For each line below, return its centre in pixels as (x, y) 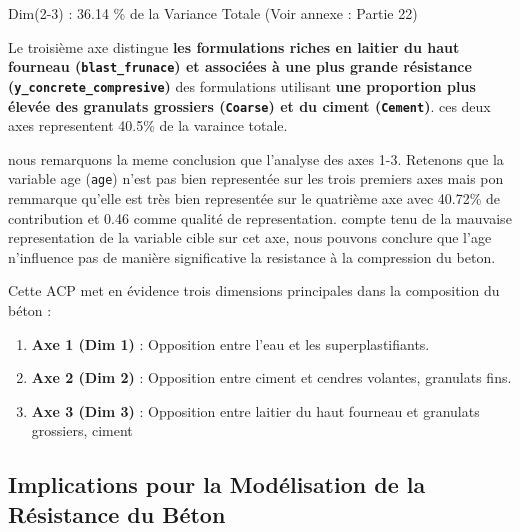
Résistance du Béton (117, 513)
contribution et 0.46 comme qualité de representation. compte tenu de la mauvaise (260, 217)
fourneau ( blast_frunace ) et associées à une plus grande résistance (240, 66)
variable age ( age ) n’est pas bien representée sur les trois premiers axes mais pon (256, 178)
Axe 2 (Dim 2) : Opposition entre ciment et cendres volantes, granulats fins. (271, 377)
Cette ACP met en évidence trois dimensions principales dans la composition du (254, 290)
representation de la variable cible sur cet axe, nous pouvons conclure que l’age (250, 237)
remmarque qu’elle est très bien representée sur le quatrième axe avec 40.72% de (254, 198)
